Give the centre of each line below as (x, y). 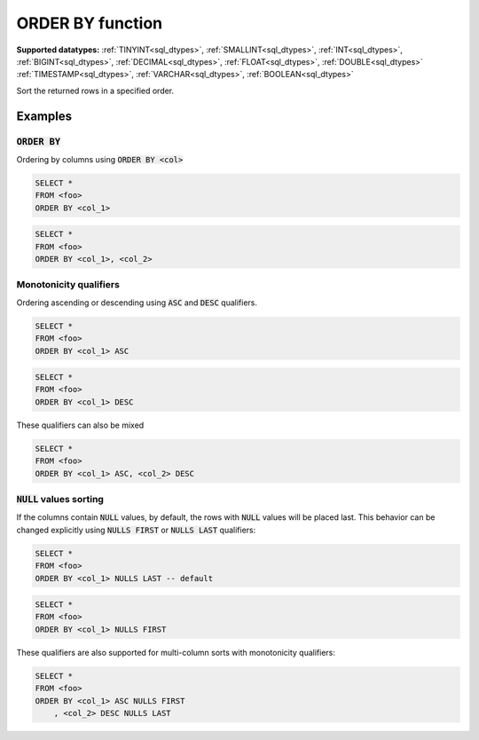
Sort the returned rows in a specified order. (95, 91)
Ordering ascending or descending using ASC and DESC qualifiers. (137, 303)
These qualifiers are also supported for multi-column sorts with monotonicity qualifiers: (176, 652)
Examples (44, 116)
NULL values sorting (60, 499)
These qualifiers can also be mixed (80, 425)
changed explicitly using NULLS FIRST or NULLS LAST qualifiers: (136, 530)
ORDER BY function (90, 23)
